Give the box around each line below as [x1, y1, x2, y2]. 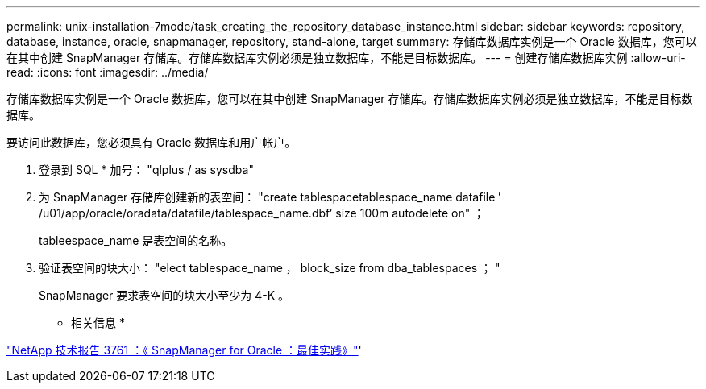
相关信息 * [71, 316, 125, 329]
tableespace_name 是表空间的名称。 [39, 234, 233, 247]
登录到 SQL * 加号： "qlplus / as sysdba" [39, 163, 254, 176]
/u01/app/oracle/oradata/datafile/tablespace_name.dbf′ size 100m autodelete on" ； [39, 206, 485, 220]
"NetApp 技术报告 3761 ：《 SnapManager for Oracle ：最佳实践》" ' [6, 343, 362, 357]
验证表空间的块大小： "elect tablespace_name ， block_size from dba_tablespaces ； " [39, 261, 500, 275]
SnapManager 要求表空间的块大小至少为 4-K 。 [39, 288, 290, 302]
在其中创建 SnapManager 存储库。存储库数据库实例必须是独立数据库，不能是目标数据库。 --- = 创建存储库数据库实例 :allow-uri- [6, 51, 686, 64]
